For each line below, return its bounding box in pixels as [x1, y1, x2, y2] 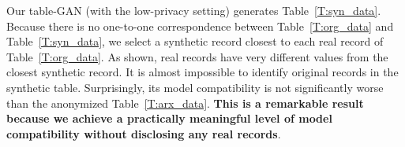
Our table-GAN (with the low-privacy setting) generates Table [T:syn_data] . [6, 2, 381, 18]
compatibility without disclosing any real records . [6, 125, 281, 141]
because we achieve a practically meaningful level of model [6, 110, 332, 127]
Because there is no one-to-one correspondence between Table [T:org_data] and [6, 17, 394, 34]
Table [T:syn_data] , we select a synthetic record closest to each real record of [6, 33, 384, 50]
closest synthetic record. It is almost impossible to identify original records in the [6, 64, 399, 80]
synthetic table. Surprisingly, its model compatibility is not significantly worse [6, 79, 384, 95]
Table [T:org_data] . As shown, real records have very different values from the [6, 48, 388, 64]
